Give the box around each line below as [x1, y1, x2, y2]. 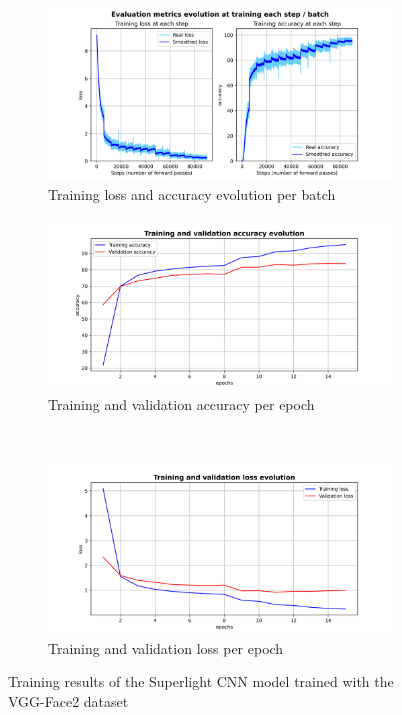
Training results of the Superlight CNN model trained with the [8, 671, 394, 692]
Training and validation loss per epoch [48, 637, 284, 658]
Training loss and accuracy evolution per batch [48, 183, 336, 204]
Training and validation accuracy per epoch [48, 393, 315, 414]
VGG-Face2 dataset [8, 690, 129, 711]
